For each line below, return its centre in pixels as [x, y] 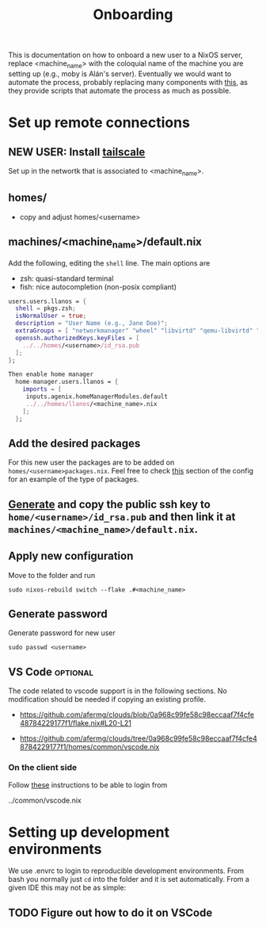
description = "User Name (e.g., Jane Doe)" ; [92, 324]
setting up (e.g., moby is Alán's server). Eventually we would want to [120, 74]
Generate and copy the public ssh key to [110, 504]
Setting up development [89, 832]
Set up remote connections [99, 123]
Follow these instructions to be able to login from [88, 785]
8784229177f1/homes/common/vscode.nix [89, 747]
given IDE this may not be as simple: [67, 888]
